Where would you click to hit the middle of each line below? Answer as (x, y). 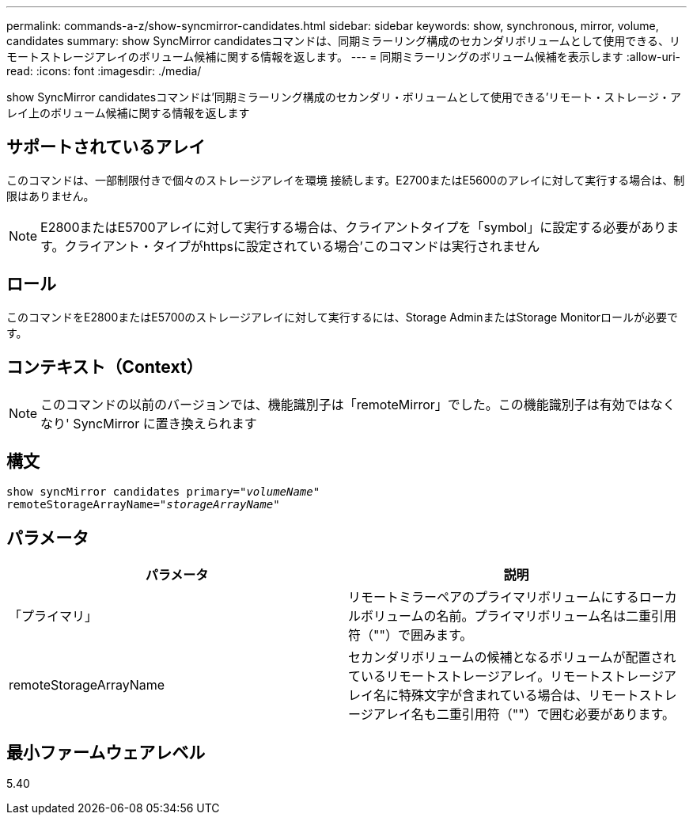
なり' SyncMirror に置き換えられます (149, 423)
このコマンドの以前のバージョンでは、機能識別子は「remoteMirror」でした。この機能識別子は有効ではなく (358, 404)
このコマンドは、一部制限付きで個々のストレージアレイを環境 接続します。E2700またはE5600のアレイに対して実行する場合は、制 (346, 180)
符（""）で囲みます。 (411, 635)
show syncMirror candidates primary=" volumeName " (163, 492)
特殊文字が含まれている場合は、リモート (519, 696)
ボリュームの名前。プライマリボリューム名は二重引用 (519, 616)
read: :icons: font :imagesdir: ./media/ (104, 71)
